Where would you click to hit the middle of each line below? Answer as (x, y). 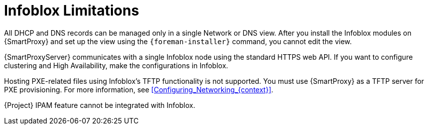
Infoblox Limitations (72, 11)
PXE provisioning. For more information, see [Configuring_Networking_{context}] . (139, 89)
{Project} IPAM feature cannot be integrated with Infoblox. (100, 105)
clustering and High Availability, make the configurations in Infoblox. (116, 65)
